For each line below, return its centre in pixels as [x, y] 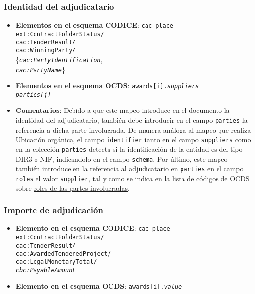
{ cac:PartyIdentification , [59, 59]
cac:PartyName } [40, 69]
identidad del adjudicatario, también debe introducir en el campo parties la [131, 120]
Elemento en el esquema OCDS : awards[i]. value [99, 286]
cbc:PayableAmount [46, 270]
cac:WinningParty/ [46, 51]
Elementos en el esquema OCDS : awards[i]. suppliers [107, 86]
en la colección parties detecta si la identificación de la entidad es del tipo [129, 149]
